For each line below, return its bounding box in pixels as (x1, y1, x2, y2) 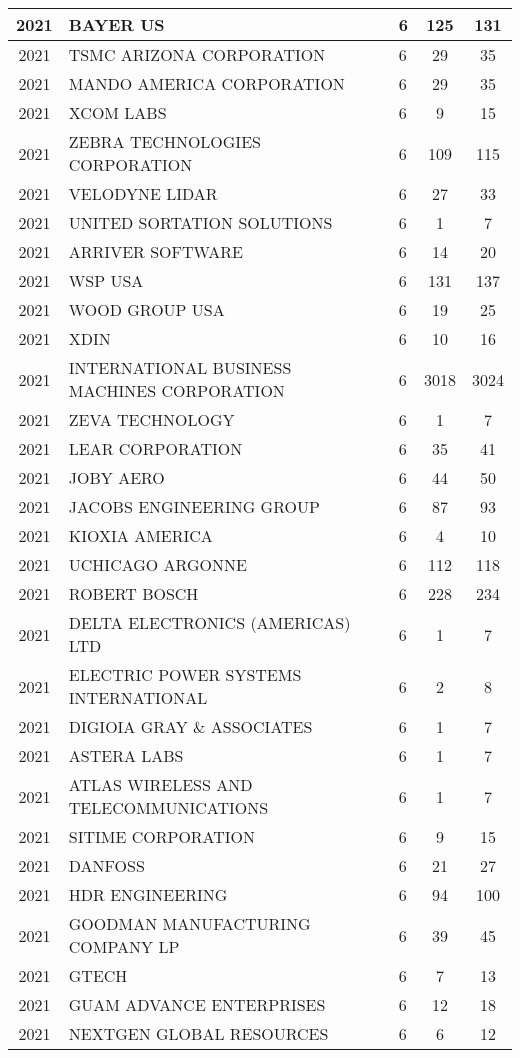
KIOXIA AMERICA (68, 524, 213, 547)
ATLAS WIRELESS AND (68, 773, 253, 796)
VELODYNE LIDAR (68, 182, 218, 205)
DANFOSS (68, 854, 145, 877)
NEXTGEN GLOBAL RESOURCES (68, 1022, 329, 1045)
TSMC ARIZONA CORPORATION (68, 43, 326, 66)
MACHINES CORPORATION (68, 379, 285, 402)
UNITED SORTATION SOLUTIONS (68, 211, 333, 234)
